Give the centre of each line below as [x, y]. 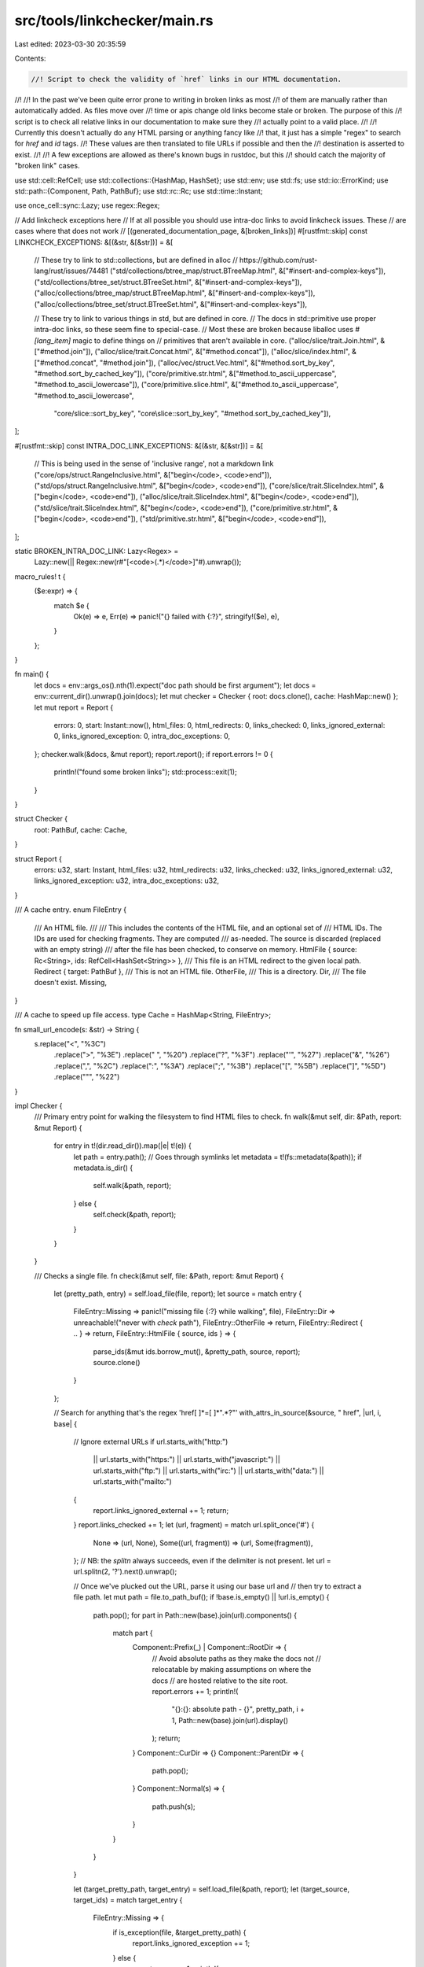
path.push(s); [174, 1806]
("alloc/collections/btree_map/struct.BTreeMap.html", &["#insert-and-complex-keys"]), [175, 293]
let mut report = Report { [74, 707]
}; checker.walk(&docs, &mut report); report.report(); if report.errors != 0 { [154, 754]
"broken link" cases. [47, 166]
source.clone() [117, 1363]
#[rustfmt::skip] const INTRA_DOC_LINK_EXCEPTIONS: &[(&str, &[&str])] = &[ [139, 445]
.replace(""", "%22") [87, 1077]
